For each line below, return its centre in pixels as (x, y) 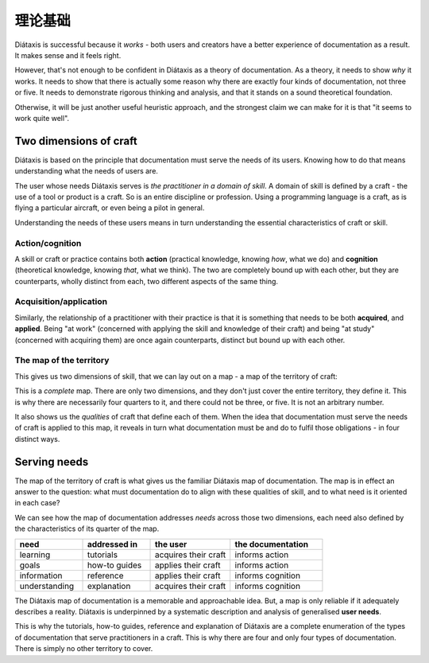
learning (35, 555)
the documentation (272, 544)
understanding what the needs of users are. (87, 171)
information (41, 575)
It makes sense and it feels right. (68, 55)
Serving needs (52, 462)
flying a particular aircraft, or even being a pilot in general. (110, 208)
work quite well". (42, 118)
